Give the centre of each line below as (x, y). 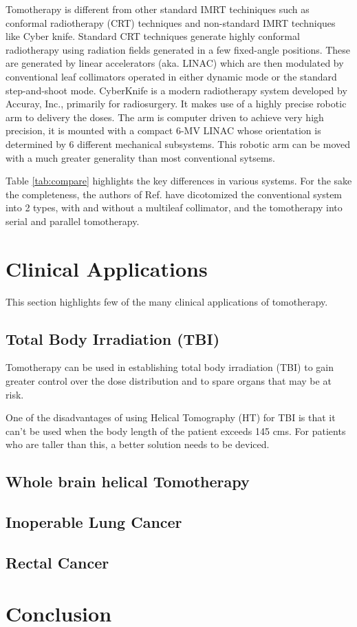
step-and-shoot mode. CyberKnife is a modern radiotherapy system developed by (176, 90)
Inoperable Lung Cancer (94, 522)
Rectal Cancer (57, 562)
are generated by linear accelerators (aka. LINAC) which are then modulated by (175, 63)
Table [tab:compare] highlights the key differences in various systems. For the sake (179, 181)
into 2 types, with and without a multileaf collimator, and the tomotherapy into (174, 208)
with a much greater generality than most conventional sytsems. (140, 157)
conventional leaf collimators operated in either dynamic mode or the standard (171, 76)
